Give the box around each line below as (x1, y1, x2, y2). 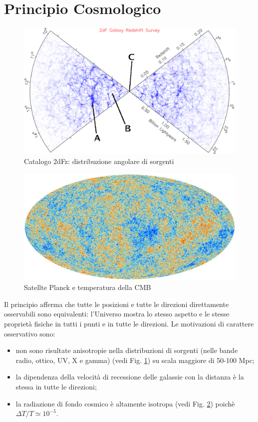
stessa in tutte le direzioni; (15, 381, 97, 391)
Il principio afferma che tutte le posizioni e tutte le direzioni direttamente (4, 298, 229, 309)
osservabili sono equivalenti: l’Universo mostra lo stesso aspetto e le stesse (4, 308, 230, 319)
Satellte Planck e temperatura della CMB (24, 282, 151, 292)
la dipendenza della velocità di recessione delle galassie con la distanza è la (15, 371, 244, 382)
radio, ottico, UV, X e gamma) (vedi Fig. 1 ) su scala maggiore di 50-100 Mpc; (15, 354, 255, 365)
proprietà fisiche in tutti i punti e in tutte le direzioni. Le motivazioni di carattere (4, 318, 254, 328)
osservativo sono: (4, 328, 55, 338)
